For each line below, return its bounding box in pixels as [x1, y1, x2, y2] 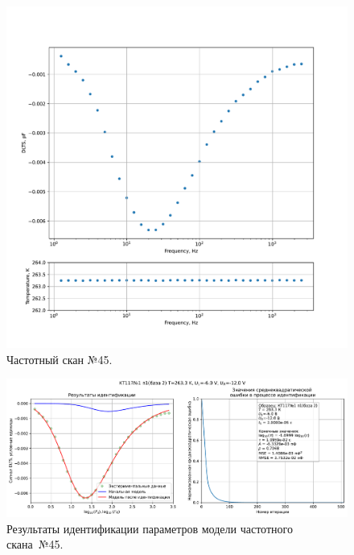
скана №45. [6, 536, 64, 553]
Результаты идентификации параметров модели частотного [6, 520, 293, 536]
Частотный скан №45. [6, 350, 113, 367]
